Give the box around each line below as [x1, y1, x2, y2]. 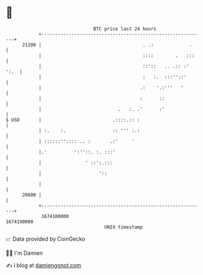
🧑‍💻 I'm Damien [6, 249, 43, 257]
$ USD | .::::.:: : [6, 116, 140, 123]
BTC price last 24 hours [93, 26, 157, 32]
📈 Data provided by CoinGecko [6, 235, 86, 243]
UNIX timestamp [104, 224, 143, 230]
